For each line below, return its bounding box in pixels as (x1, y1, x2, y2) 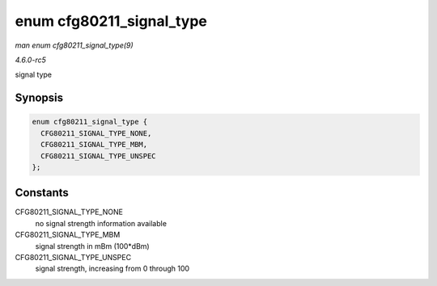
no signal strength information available (35, 218, 168, 228)
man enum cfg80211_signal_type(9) (15, 40, 134, 50)
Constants (15, 186, 69, 200)
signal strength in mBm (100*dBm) (35, 241, 150, 250)
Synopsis (15, 91, 64, 105)
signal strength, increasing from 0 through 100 (35, 263, 190, 274)
